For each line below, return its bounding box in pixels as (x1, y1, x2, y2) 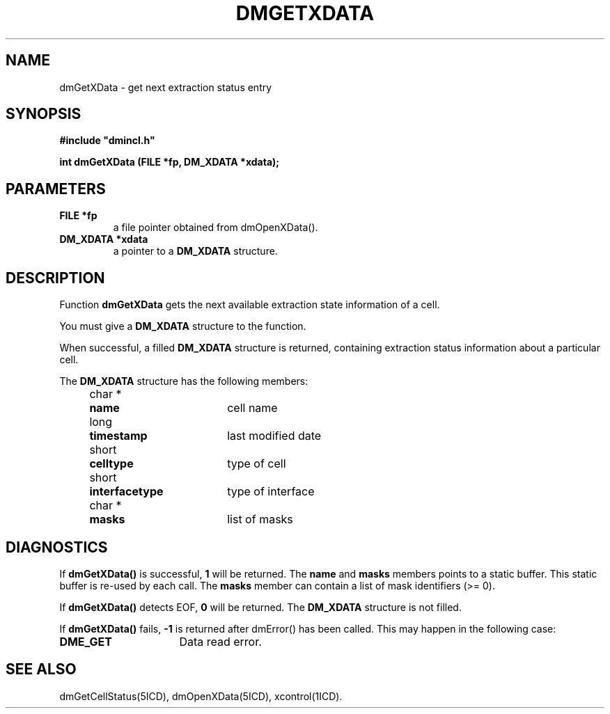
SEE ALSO (6, 660, 77, 679)
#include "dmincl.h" (59, 134, 155, 147)
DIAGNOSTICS (6, 538, 108, 556)
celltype (89, 457, 134, 471)
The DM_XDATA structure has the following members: (59, 375, 308, 388)
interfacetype (89, 484, 164, 499)
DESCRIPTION (6, 269, 105, 287)
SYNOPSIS (6, 105, 81, 123)
